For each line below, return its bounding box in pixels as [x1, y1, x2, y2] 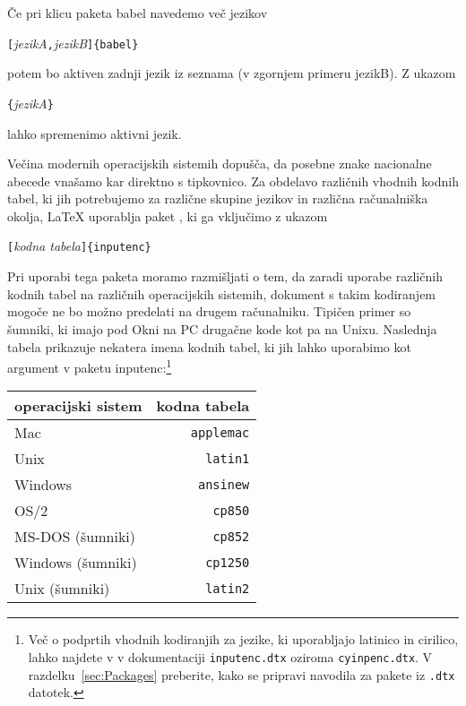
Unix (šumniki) [14, 578, 110, 599]
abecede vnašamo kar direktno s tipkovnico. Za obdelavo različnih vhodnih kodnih [7, 171, 459, 190]
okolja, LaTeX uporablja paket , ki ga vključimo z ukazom [7, 206, 328, 225]
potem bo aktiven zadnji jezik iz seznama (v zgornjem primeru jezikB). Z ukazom [7, 64, 456, 82]
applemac [190, 425, 250, 440]
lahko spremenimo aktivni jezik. [7, 124, 182, 142]
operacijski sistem [14, 395, 142, 417]
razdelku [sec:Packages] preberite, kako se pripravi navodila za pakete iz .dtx [28, 665, 455, 684]
